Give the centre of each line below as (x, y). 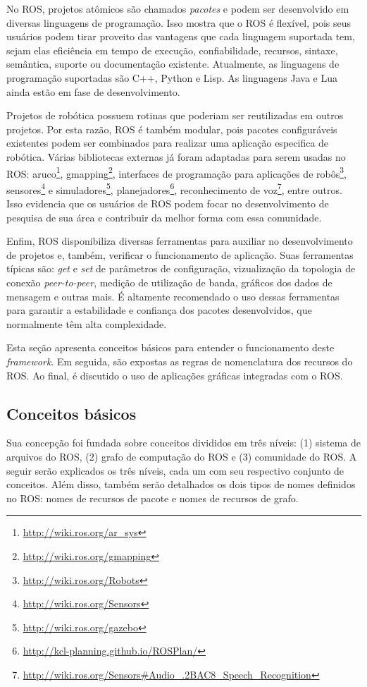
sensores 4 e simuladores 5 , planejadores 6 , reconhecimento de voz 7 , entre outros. (174, 188)
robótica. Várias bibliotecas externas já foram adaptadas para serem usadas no (176, 156)
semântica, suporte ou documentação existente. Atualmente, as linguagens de (173, 64)
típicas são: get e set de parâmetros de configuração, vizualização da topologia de (181, 268)
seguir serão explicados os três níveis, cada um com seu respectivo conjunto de (175, 470)
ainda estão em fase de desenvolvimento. (93, 91)
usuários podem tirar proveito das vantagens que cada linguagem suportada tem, (181, 36)
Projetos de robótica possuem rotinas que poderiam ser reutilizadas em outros (175, 115)
